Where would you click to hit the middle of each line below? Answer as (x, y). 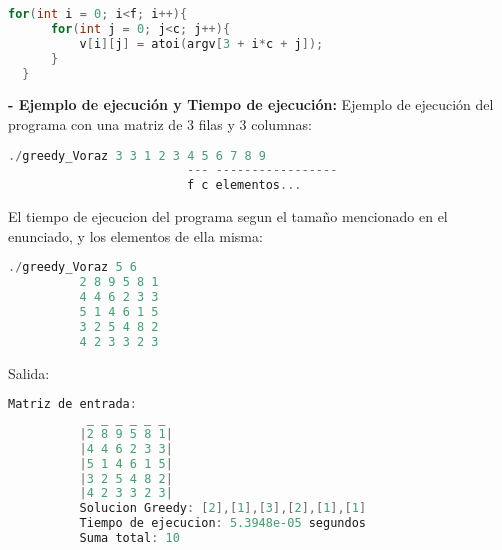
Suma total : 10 (129, 538)
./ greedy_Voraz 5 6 (72, 267)
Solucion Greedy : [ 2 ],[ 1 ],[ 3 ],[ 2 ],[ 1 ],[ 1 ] (223, 508)
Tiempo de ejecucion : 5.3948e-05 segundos (222, 523)
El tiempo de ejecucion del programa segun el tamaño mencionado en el (228, 216)
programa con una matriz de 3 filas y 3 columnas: (160, 123)
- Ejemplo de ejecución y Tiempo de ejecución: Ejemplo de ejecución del (251, 104)
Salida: (29, 372)
